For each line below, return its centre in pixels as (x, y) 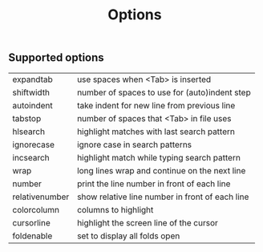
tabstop (27, 118)
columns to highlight (115, 209)
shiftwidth (31, 92)
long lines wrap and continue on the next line (162, 170)
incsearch (31, 157)
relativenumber (41, 197)
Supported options (56, 58)
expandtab (33, 79)
